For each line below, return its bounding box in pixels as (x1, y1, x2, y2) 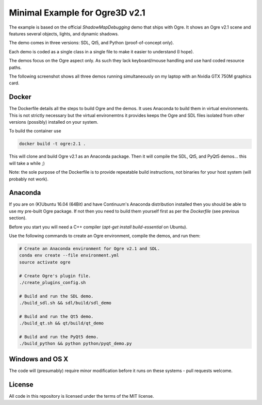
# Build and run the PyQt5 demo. (19, 334, 99, 340)
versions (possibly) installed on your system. (9, 119, 98, 125)
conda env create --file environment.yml (19, 253, 119, 258)
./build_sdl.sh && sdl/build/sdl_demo (19, 300, 112, 306)
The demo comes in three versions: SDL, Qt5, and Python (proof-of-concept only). (9, 40, 174, 46)
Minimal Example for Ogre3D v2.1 (9, 7, 146, 18)
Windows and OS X (9, 355, 68, 363)
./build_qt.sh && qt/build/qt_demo (19, 321, 104, 326)
